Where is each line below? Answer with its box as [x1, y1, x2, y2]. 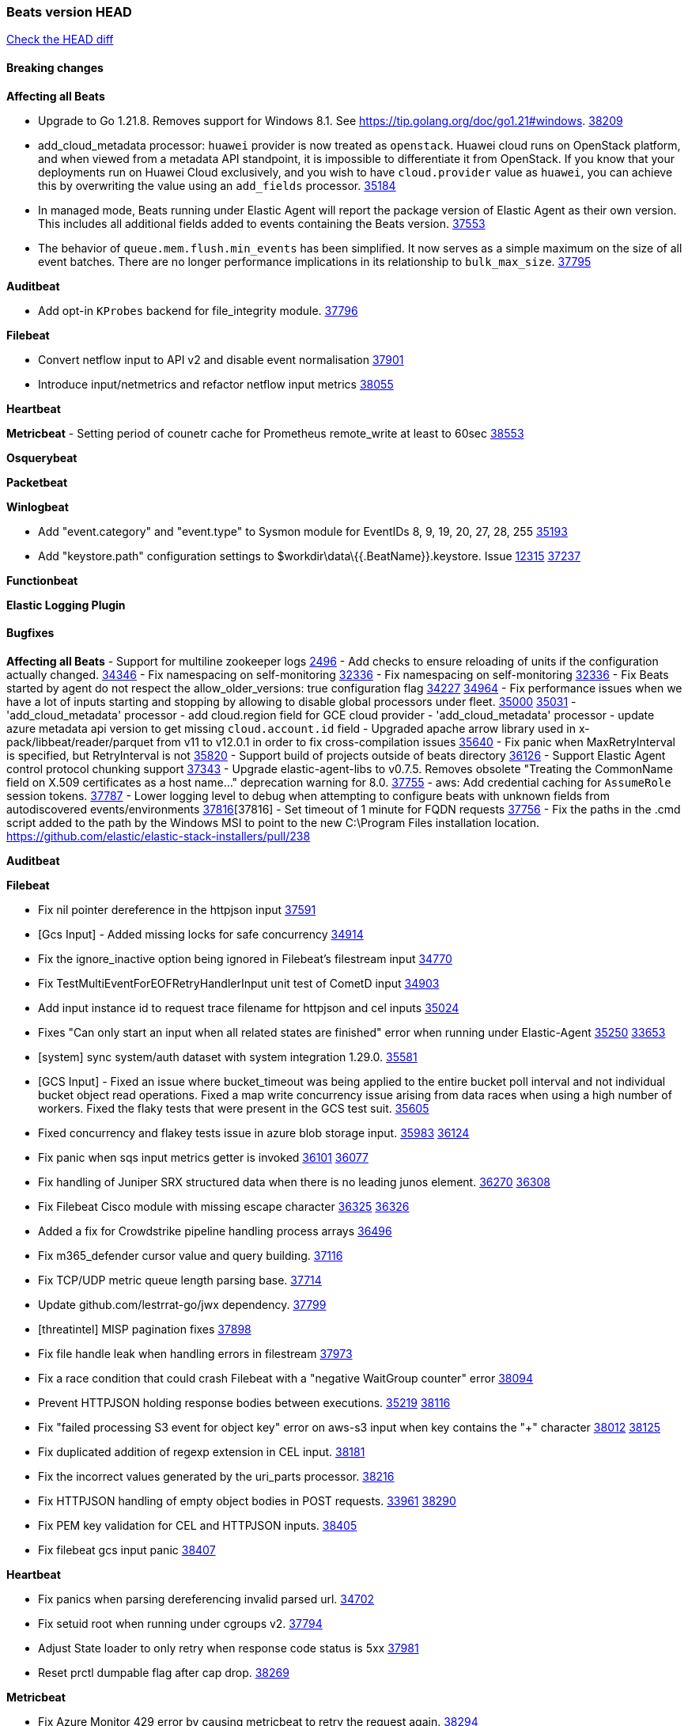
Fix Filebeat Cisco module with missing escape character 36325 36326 [38, 1199, 410, 1213]
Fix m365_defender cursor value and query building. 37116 [38, 1248, 343, 1262]
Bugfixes [6, 626, 55, 640]
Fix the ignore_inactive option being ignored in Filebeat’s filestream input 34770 [38, 951, 452, 965]
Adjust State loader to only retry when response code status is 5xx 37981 [38, 1641, 419, 1655]
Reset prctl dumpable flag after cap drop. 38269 [38, 1665, 289, 1679]
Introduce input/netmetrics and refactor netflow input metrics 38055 [38, 377, 394, 391]
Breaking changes [6, 60, 104, 74]
